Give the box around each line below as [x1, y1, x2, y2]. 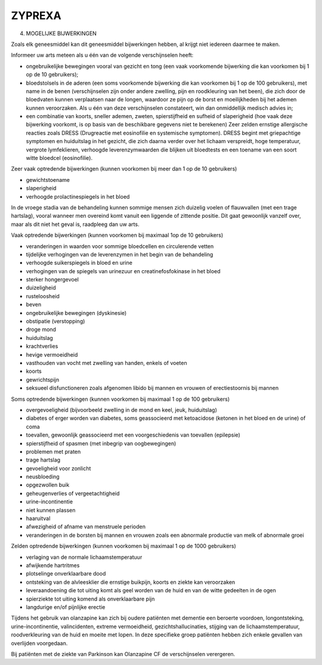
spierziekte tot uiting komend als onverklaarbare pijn [26, 595, 155, 602]
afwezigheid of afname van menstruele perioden [26, 523, 146, 530]
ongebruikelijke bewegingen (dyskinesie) [26, 309, 127, 316]
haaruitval [26, 515, 51, 522]
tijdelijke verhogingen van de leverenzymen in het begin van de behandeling [26, 250, 213, 258]
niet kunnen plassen [26, 506, 76, 514]
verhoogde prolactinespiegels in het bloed [26, 193, 130, 200]
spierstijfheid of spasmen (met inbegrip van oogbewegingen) [26, 440, 177, 447]
